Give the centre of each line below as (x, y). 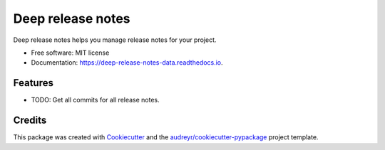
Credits (30, 120)
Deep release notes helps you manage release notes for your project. (115, 40)
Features (33, 83)
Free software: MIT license (70, 53)
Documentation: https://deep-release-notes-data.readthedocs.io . (127, 63)
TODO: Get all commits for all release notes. (95, 100)
